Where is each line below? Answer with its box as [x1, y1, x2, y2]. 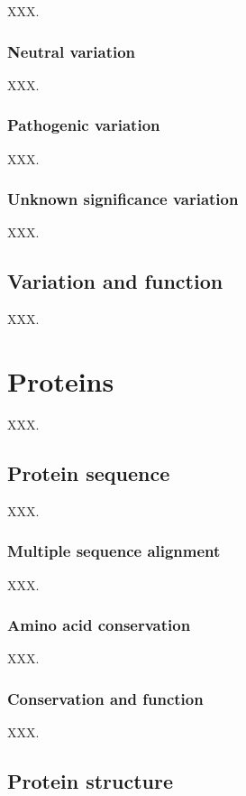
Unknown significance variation [7, 188, 239, 210]
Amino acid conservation [7, 614, 191, 636]
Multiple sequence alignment [7, 540, 221, 562]
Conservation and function [7, 687, 204, 709]
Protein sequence [7, 458, 170, 486]
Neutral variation [7, 40, 136, 62]
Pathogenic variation [7, 114, 160, 136]
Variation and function [7, 267, 223, 295]
